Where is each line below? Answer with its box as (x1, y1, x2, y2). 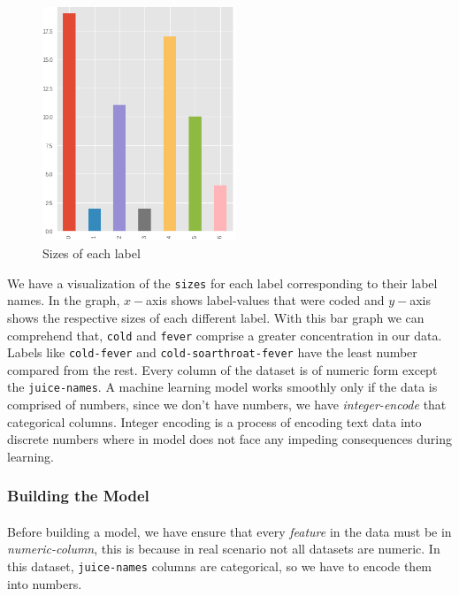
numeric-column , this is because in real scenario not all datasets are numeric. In (7, 539, 440, 558)
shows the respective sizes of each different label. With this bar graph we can (7, 308, 425, 326)
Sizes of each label (42, 244, 141, 263)
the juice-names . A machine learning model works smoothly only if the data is (7, 378, 438, 396)
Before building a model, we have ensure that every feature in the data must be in (7, 522, 452, 540)
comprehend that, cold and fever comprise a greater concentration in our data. (7, 325, 442, 344)
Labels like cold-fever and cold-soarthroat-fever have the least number (7, 343, 417, 362)
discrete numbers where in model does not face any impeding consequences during (7, 430, 452, 448)
